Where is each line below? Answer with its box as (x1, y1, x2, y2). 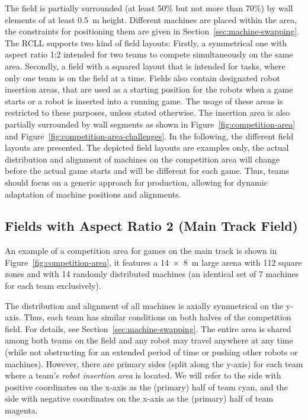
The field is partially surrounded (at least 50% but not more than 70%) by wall (5, 2, 293, 14)
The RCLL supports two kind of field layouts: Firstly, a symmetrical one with (5, 36, 287, 49)
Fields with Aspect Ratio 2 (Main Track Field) (5, 217, 298, 235)
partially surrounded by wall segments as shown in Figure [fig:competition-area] (5, 117, 296, 130)
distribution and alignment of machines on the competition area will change (5, 152, 280, 165)
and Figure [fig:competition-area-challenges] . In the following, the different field (5, 129, 294, 142)
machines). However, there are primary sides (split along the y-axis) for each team (5, 357, 303, 370)
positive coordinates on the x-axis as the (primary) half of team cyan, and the (5, 380, 288, 393)
